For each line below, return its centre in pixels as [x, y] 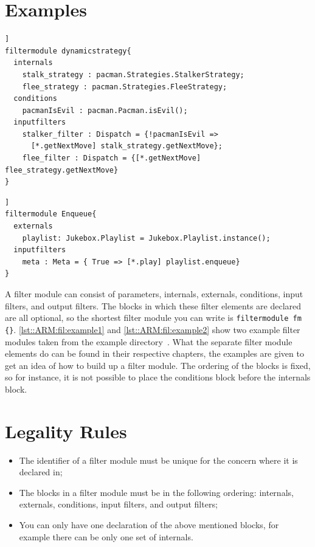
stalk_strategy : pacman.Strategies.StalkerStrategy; [133, 74]
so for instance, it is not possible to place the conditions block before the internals [158, 377]
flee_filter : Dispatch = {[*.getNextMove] [112, 158]
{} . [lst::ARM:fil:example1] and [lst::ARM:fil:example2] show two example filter [153, 329]
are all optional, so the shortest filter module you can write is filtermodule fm [153, 318]
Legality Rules [66, 431]
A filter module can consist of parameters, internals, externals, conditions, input [154, 294]
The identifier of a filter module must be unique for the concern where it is [158, 460]
